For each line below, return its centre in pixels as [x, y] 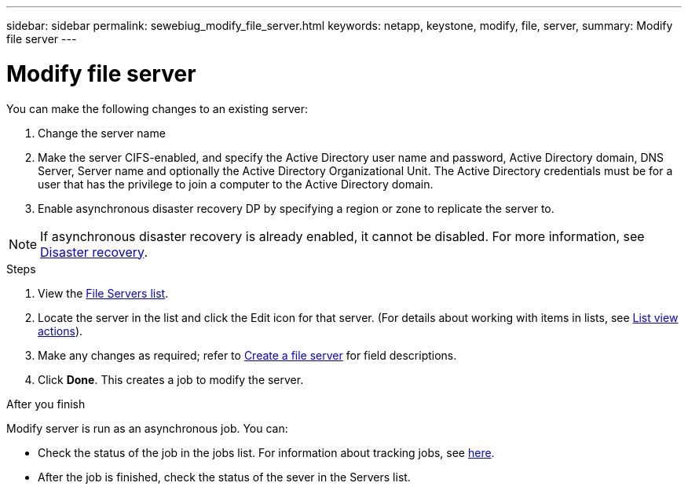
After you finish [46, 404]
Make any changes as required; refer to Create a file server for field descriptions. [247, 355]
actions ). [60, 331]
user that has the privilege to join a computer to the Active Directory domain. [236, 184]
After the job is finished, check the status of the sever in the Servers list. [224, 477]
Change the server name [102, 133]
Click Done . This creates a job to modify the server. [171, 379]
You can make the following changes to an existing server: [157, 108]
